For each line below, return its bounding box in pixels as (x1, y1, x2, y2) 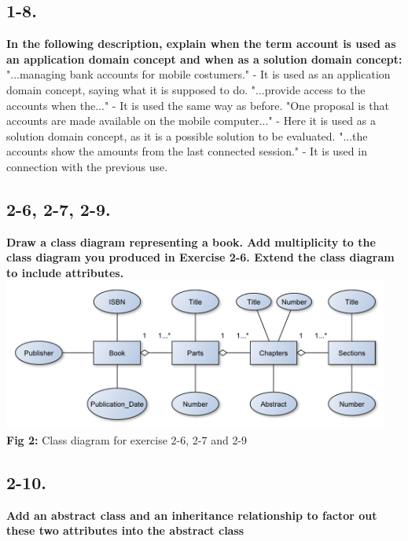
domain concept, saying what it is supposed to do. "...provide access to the (6, 81, 366, 97)
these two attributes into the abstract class (6, 522, 244, 539)
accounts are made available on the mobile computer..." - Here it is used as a (6, 112, 376, 129)
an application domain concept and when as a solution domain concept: (6, 50, 402, 67)
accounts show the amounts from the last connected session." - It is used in (6, 143, 367, 159)
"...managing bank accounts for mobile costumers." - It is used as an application (6, 66, 391, 82)
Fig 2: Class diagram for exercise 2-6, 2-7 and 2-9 (6, 432, 248, 448)
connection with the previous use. (6, 158, 168, 174)
